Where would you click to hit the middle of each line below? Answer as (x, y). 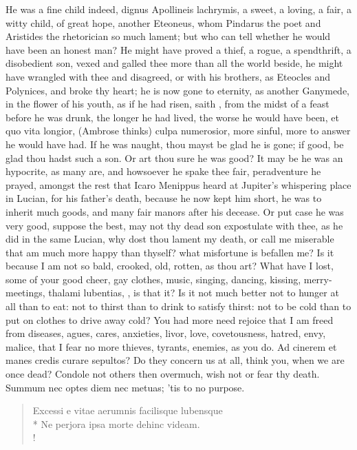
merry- (318, 279)
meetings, (25, 293)
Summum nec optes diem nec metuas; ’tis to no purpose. (125, 387)
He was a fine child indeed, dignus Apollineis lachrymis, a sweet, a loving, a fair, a (178, 9)
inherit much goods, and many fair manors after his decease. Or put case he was (175, 211)
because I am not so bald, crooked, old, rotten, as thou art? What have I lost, (170, 266)
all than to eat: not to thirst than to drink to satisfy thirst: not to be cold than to (178, 306)
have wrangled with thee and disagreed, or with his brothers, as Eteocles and (168, 76)
